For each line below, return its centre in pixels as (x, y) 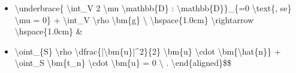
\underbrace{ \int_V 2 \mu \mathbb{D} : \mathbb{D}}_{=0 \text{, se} (153, 8)
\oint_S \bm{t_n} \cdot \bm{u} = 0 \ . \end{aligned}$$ (123, 63)
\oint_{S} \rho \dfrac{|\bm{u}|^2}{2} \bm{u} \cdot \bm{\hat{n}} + (148, 51)
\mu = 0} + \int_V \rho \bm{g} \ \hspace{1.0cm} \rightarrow (134, 19)
